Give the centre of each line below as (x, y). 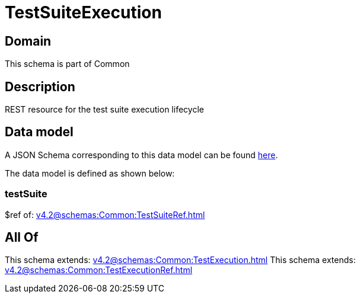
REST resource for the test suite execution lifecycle (104, 110)
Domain (28, 41)
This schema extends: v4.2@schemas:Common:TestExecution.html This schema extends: (180, 260)
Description (40, 86)
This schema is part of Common (67, 64)
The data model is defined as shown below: (90, 173)
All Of (22, 238)
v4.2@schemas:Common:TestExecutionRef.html (99, 270)
